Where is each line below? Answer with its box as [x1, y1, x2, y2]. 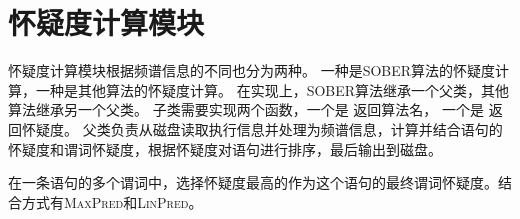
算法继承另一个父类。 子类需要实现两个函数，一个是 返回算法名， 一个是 [8, 99, 484, 120]
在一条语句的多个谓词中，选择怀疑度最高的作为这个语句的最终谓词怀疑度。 [8, 172, 498, 193]
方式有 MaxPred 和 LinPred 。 [21, 191, 203, 212]
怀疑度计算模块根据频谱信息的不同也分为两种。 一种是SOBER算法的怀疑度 [8, 60, 496, 81]
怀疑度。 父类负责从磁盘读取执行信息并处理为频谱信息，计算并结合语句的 [21, 118, 503, 139]
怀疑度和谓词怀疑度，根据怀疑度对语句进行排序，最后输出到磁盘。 [8, 138, 442, 159]
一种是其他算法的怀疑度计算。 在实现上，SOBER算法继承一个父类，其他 [35, 79, 510, 100]
